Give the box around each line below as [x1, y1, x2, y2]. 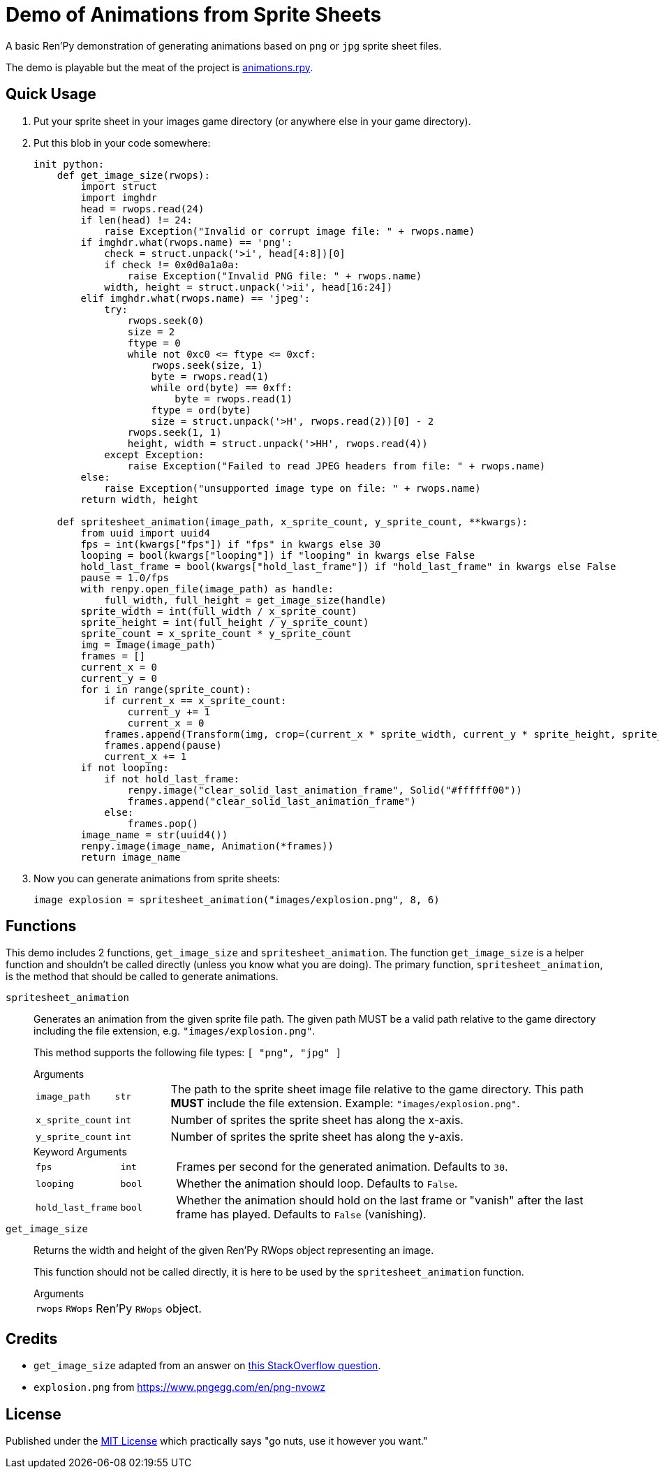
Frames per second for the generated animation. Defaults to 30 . [176, 1160, 508, 1174]
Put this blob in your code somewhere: [34, 136, 211, 149]
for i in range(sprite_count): [80, 683, 251, 695]
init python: [34, 158, 105, 170]
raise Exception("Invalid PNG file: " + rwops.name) [127, 270, 422, 282]
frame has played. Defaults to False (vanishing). [176, 1207, 427, 1222]
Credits [6, 1329, 58, 1348]
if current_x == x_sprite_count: [104, 694, 287, 706]
